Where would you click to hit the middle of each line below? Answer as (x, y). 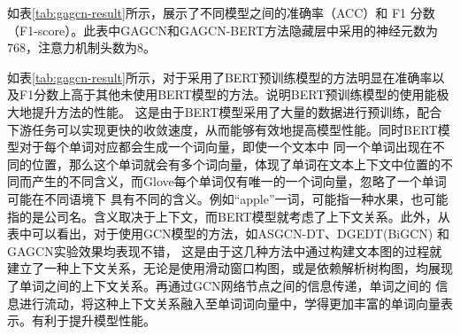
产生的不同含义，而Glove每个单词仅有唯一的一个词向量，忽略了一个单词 (239, 181)
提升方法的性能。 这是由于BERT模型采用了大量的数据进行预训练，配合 (237, 111)
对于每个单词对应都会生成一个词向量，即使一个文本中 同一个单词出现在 (226, 147)
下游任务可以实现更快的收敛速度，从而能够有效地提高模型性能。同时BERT (222, 129)
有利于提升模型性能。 (93, 320)
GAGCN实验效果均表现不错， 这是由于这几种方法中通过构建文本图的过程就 (225, 250)
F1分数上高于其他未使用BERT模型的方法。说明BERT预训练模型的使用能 (228, 94)
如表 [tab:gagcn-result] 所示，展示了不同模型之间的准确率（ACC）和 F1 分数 (221, 12)
